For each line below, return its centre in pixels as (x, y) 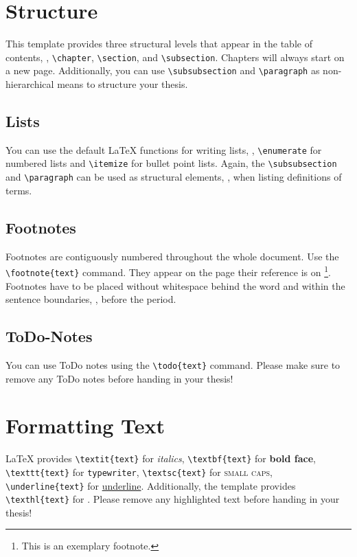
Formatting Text (85, 425)
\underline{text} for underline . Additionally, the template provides (151, 485)
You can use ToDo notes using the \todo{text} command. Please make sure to (173, 364)
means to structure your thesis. (123, 84)
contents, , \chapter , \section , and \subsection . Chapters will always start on (175, 57)
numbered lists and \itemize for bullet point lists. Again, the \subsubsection (171, 163)
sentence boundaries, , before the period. (91, 299)
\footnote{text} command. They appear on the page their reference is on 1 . (168, 271)
